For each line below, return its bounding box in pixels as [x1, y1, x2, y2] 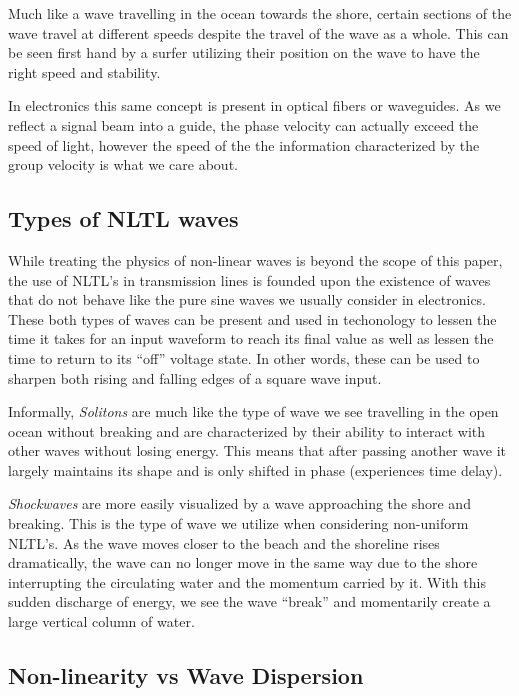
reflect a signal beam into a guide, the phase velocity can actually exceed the [8, 114, 479, 135]
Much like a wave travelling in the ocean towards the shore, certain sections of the [8, 3, 512, 23]
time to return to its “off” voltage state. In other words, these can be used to [8, 347, 480, 368]
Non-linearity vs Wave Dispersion [8, 660, 364, 691]
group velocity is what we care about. [8, 154, 238, 175]
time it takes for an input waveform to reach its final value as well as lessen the [8, 328, 494, 349]
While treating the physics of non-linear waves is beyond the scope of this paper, [8, 249, 503, 270]
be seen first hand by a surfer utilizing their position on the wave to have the [8, 42, 480, 63]
